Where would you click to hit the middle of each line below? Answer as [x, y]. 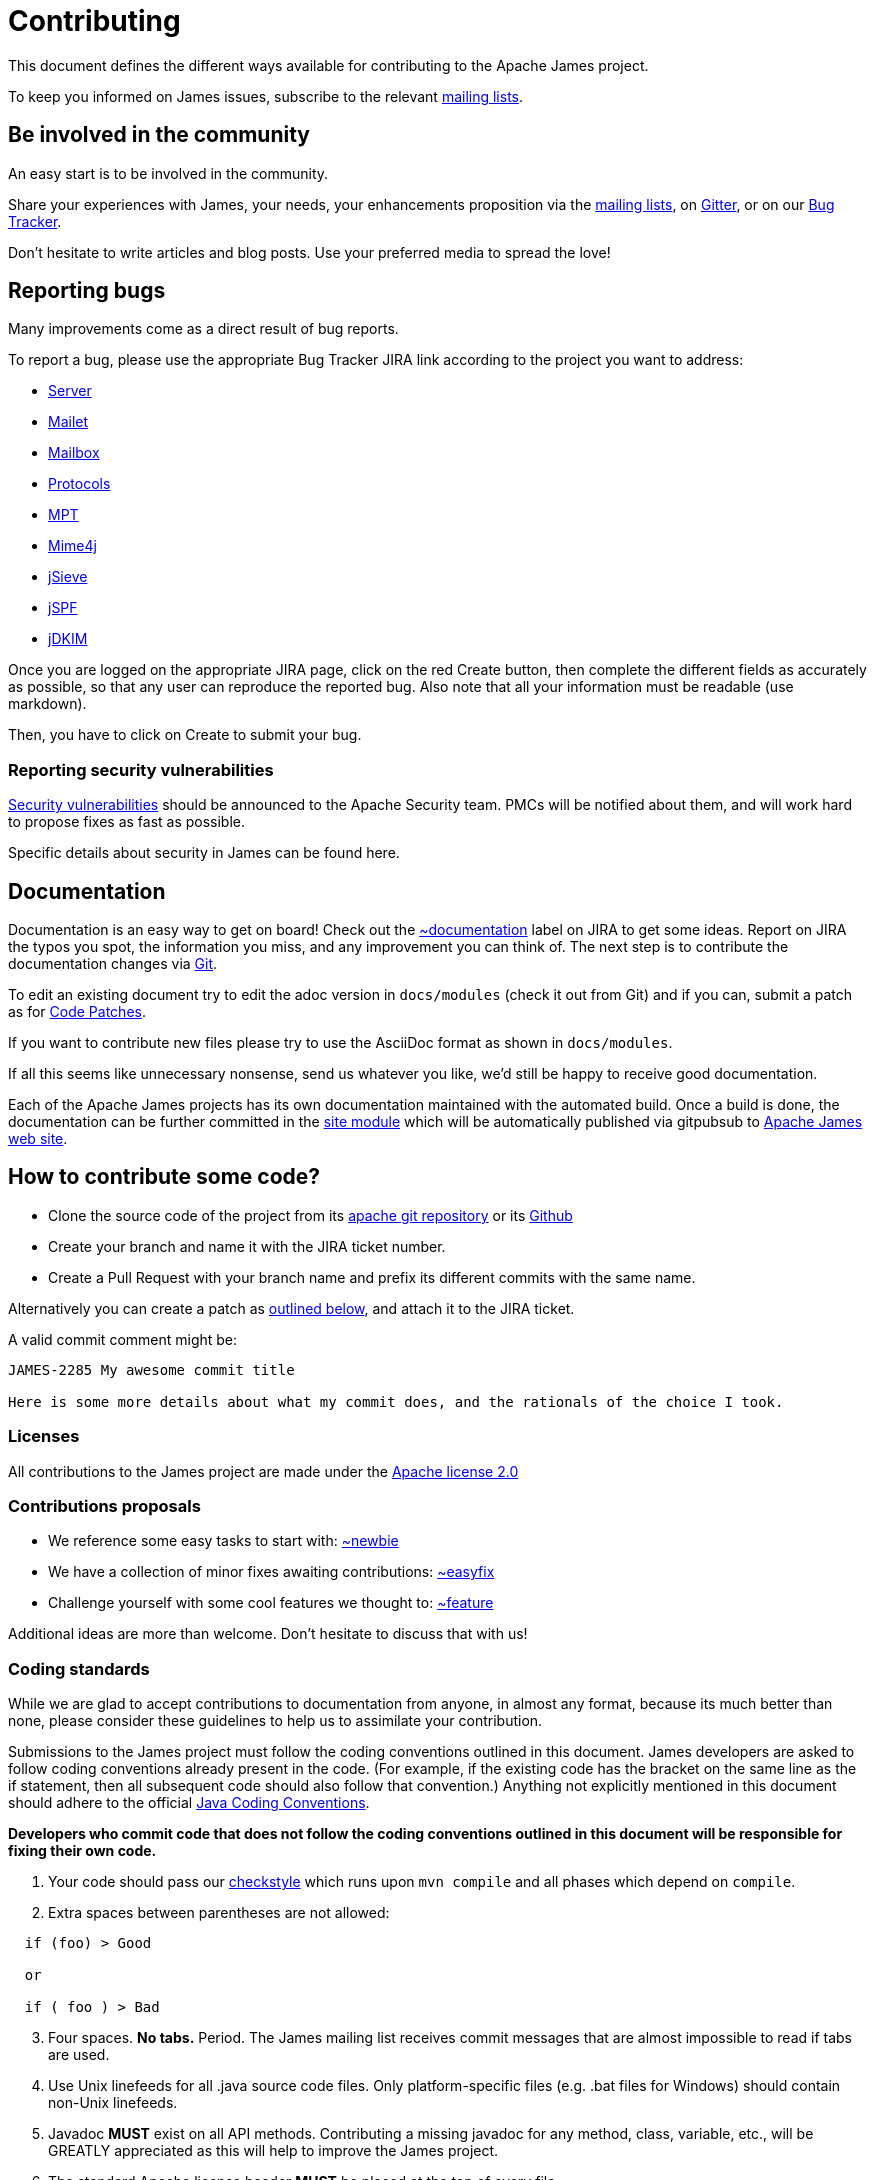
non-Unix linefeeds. [113, 2103]
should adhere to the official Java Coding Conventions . [189, 1803]
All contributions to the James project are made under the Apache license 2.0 [263, 1471]
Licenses [44, 1436]
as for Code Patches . [77, 1012]
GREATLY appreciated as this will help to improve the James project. [273, 2151]
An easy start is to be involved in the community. [168, 173]
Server [70, 391]
